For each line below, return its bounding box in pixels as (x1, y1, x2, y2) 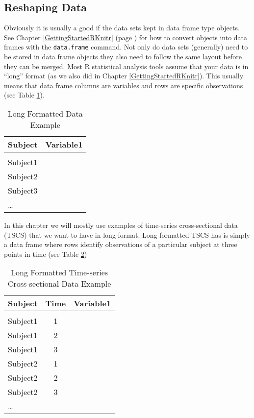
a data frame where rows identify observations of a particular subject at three (4, 239, 237, 249)
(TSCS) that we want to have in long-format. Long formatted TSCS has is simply (4, 229, 250, 240)
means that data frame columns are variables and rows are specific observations (4, 80, 243, 90)
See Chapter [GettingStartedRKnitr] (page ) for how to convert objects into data (4, 32, 248, 42)
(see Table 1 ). (4, 90, 45, 100)
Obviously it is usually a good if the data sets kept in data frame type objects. (4, 23, 240, 33)
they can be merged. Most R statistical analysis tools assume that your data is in (4, 61, 249, 71)
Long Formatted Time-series (11, 267, 108, 278)
